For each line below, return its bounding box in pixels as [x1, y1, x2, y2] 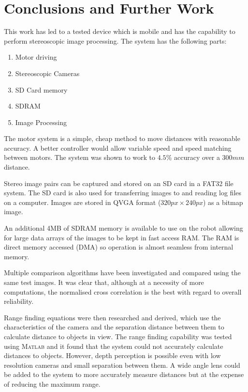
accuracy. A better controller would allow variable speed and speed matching [4, 142, 232, 153]
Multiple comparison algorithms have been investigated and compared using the [4, 267, 241, 278]
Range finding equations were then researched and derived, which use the [4, 312, 221, 322]
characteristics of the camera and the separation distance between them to [4, 322, 224, 332]
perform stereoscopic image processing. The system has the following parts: [4, 35, 227, 46]
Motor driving [15, 52, 57, 62]
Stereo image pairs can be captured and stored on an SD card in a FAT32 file [4, 178, 233, 188]
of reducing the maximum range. [4, 378, 101, 389]
